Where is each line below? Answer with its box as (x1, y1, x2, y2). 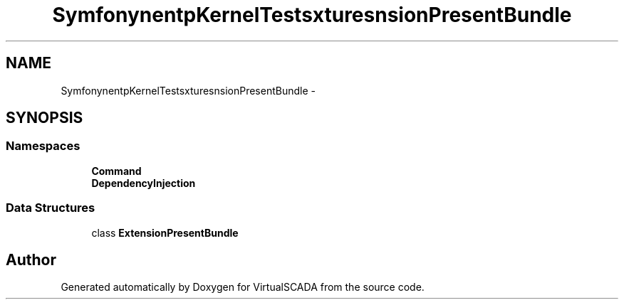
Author (6, 250, 56, 269)
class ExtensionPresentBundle (91, 226, 239, 239)
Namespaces (6, 139, 80, 154)
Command (91, 164, 142, 177)
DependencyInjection (91, 176, 196, 189)
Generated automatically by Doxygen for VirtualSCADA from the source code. (61, 281, 425, 294)
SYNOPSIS (6, 109, 83, 127)
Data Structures (6, 200, 95, 215)
